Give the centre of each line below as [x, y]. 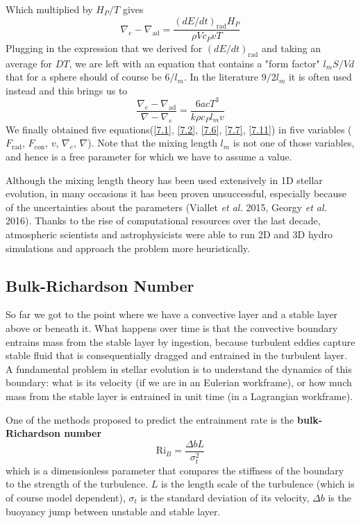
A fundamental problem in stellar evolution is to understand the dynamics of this [179, 368]
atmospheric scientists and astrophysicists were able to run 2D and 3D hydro [169, 234]
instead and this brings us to [67, 90]
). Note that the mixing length [152, 143]
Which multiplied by [49, 9]
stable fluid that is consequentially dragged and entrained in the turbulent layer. [176, 355]
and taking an [291, 48]
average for [29, 63]
